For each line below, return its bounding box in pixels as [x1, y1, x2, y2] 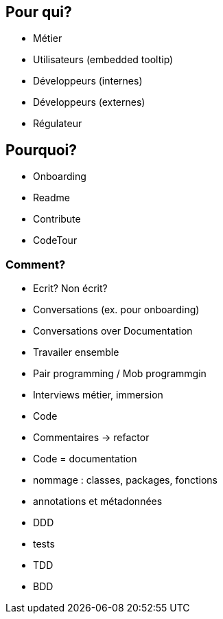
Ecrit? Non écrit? [33, 282, 108, 295]
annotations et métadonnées [33, 495, 163, 508]
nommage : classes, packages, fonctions [33, 474, 218, 486]
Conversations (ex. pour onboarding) [33, 304, 200, 316]
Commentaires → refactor [33, 431, 150, 444]
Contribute [33, 213, 81, 225]
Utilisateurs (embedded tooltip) [33, 54, 174, 66]
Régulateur [33, 117, 82, 130]
